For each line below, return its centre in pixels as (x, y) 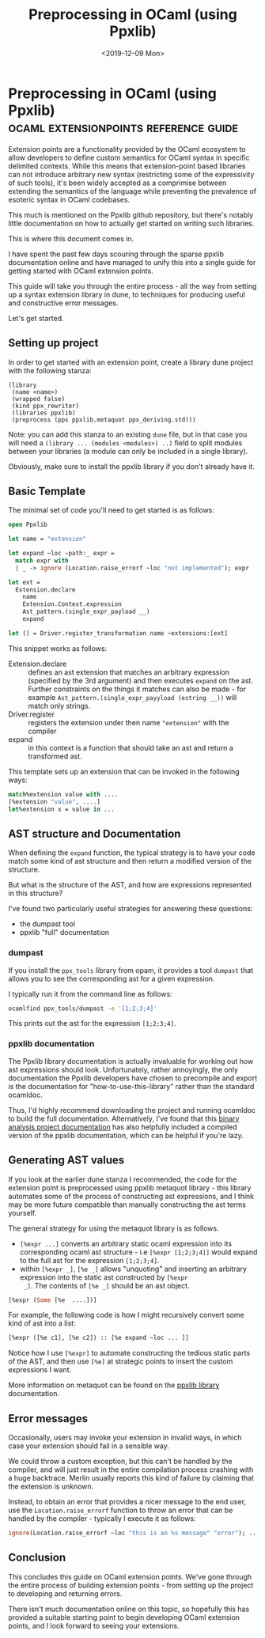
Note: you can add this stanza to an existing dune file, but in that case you (128, 434)
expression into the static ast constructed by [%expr (104, 1277)
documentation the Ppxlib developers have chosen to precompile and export (133, 1078)
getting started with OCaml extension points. (81, 270)
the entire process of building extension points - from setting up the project (131, 1585)
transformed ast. (55, 756)
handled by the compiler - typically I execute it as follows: (102, 1519)
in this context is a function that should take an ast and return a (131, 747)
